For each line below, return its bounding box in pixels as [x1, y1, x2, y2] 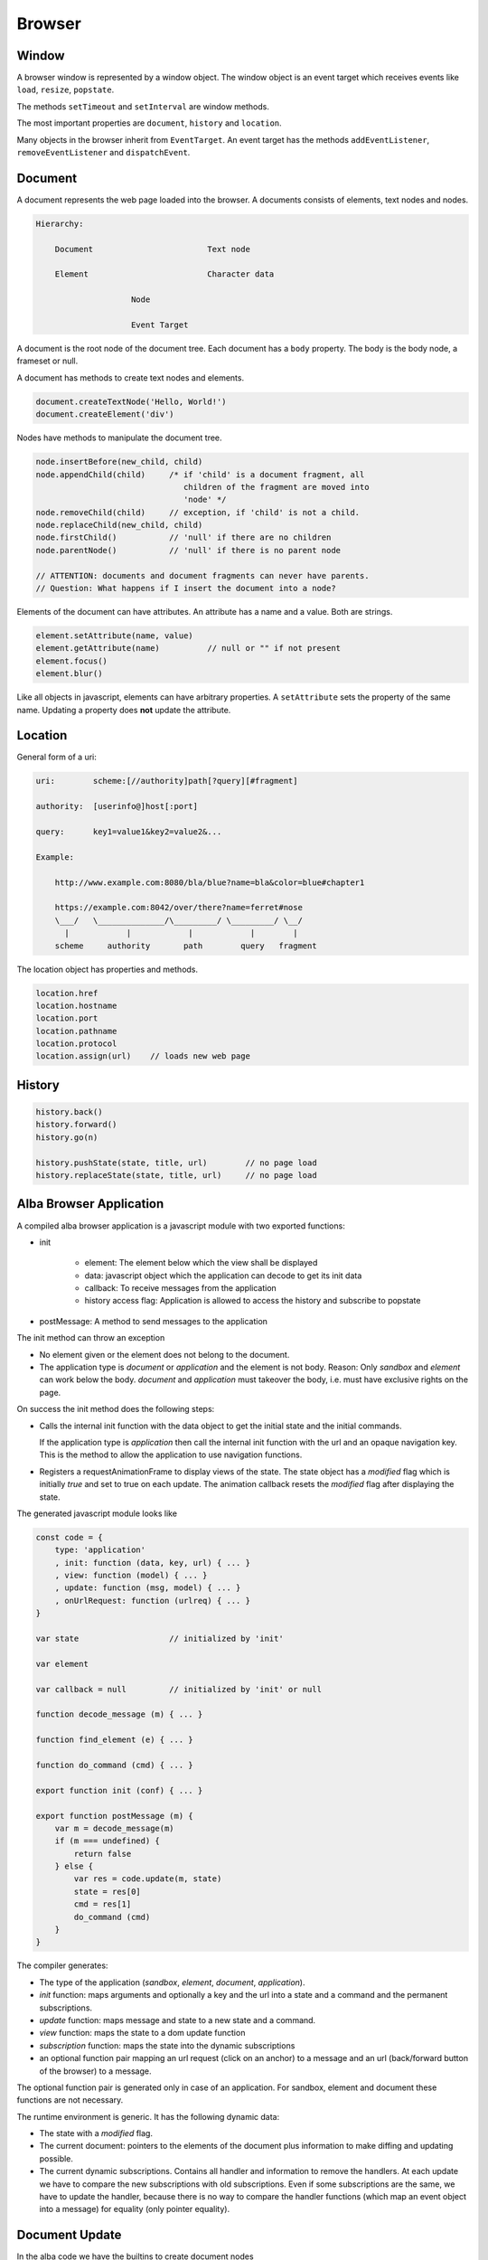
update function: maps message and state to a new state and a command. [39, 2014, 316, 2025]
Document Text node [54, 244, 250, 254]
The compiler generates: [16, 1960, 108, 1971]
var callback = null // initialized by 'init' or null [35, 1684, 323, 1694]
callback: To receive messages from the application [84, 1283, 277, 1294]
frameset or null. [16, 355, 79, 366]
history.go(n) [35, 1132, 99, 1143]
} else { [54, 1861, 94, 1871]
